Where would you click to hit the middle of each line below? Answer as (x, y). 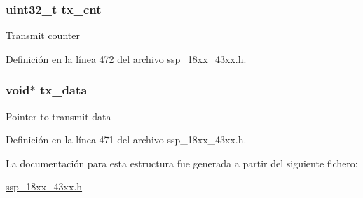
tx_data (63, 90)
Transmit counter (43, 35)
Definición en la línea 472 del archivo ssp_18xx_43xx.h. (126, 58)
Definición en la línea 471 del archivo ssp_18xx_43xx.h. (126, 140)
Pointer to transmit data (59, 116)
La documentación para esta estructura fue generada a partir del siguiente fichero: (182, 163)
